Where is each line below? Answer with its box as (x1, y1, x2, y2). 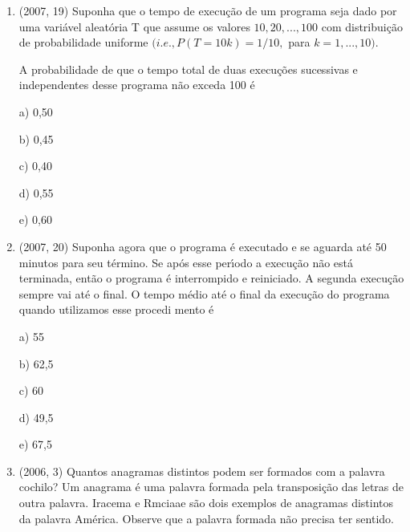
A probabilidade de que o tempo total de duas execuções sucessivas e (18, 60, 358, 77)
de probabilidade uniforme (18, 34, 148, 51)
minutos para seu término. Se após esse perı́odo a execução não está (18, 254, 354, 270)
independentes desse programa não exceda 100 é (18, 76, 255, 93)
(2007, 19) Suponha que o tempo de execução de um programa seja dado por (18, 2, 397, 18)
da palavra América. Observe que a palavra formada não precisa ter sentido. (18, 510, 394, 526)
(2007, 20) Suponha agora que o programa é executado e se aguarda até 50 (18, 238, 387, 254)
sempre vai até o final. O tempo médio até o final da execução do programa (18, 285, 390, 302)
